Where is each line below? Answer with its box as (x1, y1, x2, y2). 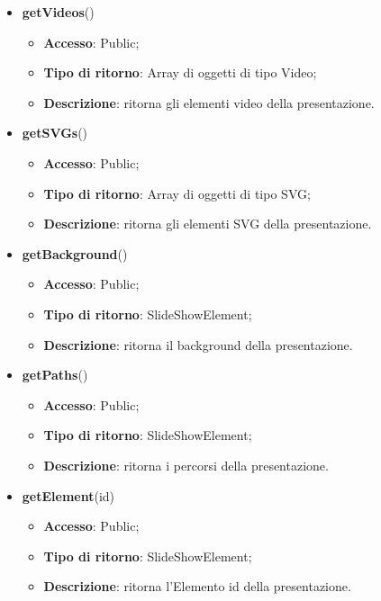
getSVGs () (22, 123, 88, 142)
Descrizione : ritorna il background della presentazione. (43, 335, 353, 354)
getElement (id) (22, 486, 115, 505)
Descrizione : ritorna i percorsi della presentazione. (43, 455, 329, 474)
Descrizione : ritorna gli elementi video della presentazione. (43, 93, 375, 112)
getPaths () (22, 365, 88, 384)
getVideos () (22, 3, 95, 21)
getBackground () (22, 244, 128, 263)
